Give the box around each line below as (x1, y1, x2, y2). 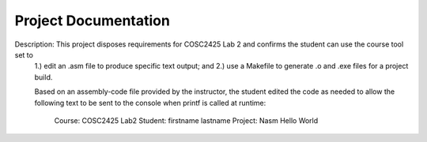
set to (14, 50, 33, 59)
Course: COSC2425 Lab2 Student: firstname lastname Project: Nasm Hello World (54, 115, 319, 125)
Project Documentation (14, 12, 170, 29)
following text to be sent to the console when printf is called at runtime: (34, 98, 266, 107)
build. (34, 72, 53, 82)
